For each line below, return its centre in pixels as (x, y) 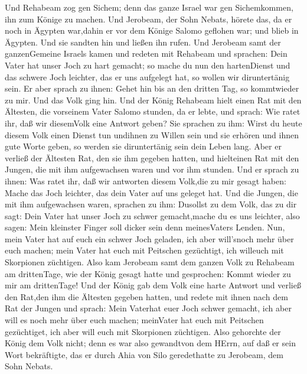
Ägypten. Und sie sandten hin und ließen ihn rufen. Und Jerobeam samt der (143, 42)
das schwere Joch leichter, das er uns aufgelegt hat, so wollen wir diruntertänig (147, 77)
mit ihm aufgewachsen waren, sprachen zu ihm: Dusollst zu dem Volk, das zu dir (151, 204)
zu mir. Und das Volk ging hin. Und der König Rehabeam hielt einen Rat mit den (153, 100)
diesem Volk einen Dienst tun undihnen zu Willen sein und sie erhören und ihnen (152, 134)
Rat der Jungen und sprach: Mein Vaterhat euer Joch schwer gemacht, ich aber (148, 308)
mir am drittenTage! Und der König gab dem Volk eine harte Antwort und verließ (153, 285)
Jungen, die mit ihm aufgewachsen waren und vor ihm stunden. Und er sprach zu (152, 169)
